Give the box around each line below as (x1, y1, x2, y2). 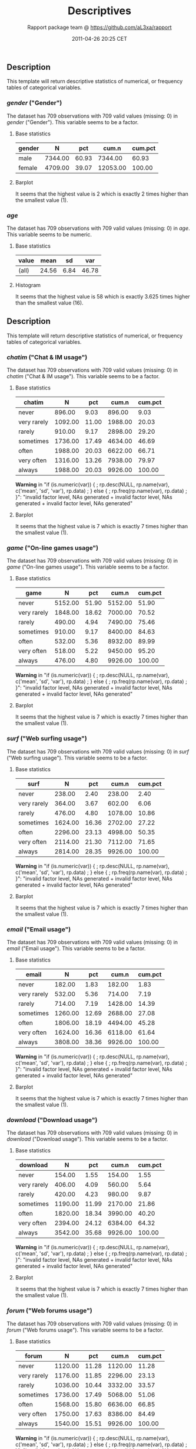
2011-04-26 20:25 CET (71, 35, 128, 42)
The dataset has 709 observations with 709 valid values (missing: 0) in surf (6, 748, 189, 755)
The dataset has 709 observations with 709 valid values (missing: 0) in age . (6, 225, 190, 232)
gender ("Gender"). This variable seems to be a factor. (6, 118, 139, 125)
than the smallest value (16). (15, 299, 84, 306)
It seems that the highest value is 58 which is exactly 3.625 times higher (15, 293, 190, 300)
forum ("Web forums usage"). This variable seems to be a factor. (6, 1326, 164, 1333)
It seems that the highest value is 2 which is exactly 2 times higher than (15, 190, 189, 197)
